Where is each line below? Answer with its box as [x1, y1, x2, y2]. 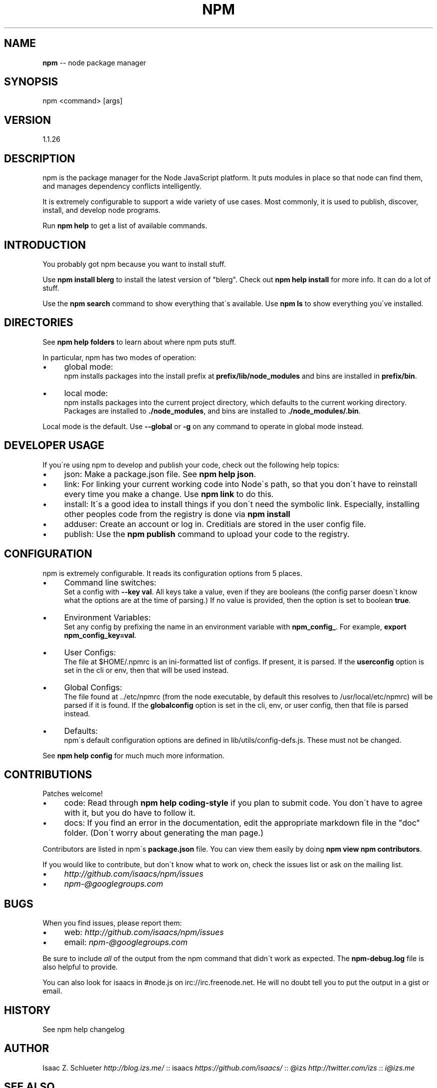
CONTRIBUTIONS [4, 768, 92, 781]
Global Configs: [64, 682, 122, 692]
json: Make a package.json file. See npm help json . [64, 469, 256, 479]
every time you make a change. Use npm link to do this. [64, 489, 274, 499]
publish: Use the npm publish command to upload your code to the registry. [64, 529, 350, 539]
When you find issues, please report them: [42, 919, 182, 928]
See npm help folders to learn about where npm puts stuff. [42, 337, 236, 346]
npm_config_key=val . [64, 630, 137, 639]
